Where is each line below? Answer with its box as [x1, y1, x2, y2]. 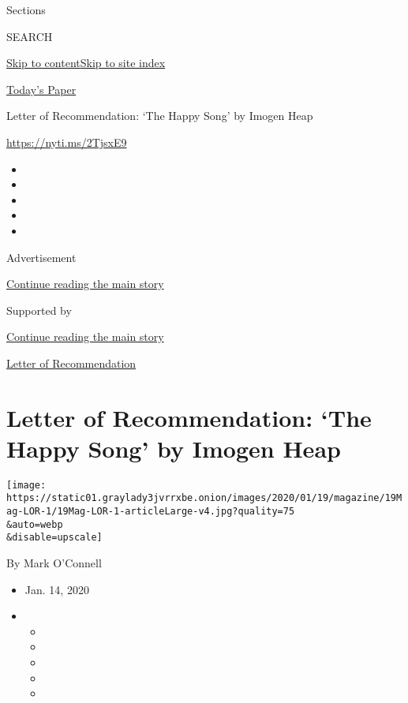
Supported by [6, 301, 72, 318]
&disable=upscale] [6, 532, 103, 544]
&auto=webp [6, 518, 63, 530]
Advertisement [6, 249, 77, 265]
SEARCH [6, 28, 53, 44]
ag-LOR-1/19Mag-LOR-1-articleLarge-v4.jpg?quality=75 [6, 506, 295, 518]
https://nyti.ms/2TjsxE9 [6, 133, 127, 150]
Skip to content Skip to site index [6, 54, 166, 71]
